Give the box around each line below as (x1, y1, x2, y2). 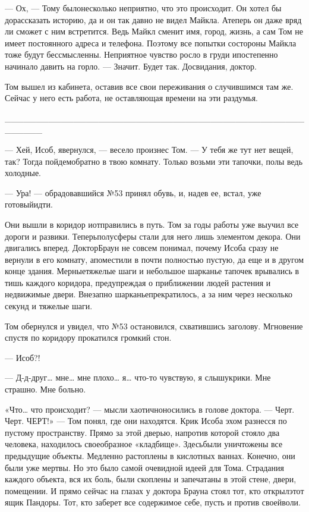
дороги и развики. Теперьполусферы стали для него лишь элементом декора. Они (5, 230, 301, 242)
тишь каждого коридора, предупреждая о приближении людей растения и (5, 276, 271, 288)
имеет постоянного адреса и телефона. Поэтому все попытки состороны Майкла (5, 36, 297, 49)
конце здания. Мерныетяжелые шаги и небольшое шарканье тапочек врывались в (5, 265, 299, 277)
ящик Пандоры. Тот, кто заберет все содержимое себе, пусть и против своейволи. (5, 496, 301, 508)
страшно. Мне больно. (5, 383, 86, 395)
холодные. (5, 167, 41, 179)
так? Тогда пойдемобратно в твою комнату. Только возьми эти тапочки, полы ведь (5, 155, 303, 167)
